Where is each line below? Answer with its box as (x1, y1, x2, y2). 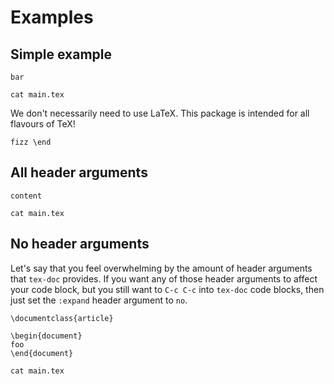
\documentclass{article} (10, 313, 114, 323)
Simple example (10, 46, 113, 63)
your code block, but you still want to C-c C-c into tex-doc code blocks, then (10, 283, 325, 295)
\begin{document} (10, 331, 83, 341)
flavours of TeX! (10, 118, 76, 130)
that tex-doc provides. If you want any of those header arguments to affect (10, 272, 318, 285)
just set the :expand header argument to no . (10, 294, 188, 306)
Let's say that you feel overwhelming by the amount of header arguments (10, 262, 313, 274)
